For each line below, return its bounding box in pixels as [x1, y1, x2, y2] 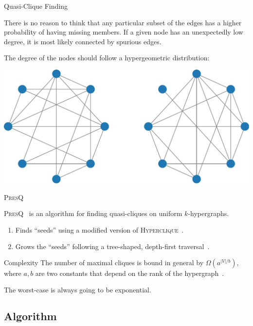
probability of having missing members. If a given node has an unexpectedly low [4, 27, 243, 37]
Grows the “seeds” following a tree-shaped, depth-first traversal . [15, 241, 210, 251]
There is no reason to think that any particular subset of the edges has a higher [4, 17, 242, 27]
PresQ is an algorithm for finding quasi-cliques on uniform [4, 208, 182, 218]
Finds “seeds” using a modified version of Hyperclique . [15, 225, 184, 235]
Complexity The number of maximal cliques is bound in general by [4, 257, 204, 268]
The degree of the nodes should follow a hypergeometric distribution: [4, 53, 210, 63]
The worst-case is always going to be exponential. [4, 284, 151, 294]
